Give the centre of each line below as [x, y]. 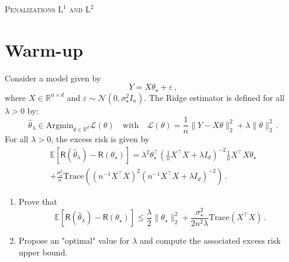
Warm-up [44, 49]
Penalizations [30, 9]
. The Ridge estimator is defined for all [214, 97]
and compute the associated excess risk [210, 240]
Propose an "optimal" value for [74, 240]
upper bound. [43, 252]
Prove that [38, 202]
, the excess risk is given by [100, 139]
